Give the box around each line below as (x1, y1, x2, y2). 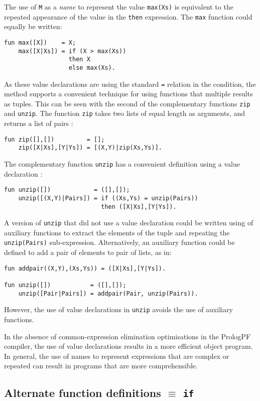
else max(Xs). (68, 64, 115, 71)
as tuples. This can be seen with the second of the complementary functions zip (4, 98, 250, 108)
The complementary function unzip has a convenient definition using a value (4, 159, 240, 169)
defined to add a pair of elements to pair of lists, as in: (4, 247, 172, 257)
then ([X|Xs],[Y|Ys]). (101, 203, 177, 210)
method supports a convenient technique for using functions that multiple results (4, 88, 253, 99)
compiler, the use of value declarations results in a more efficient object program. (4, 341, 253, 351)
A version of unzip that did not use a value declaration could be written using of (4, 217, 253, 228)
